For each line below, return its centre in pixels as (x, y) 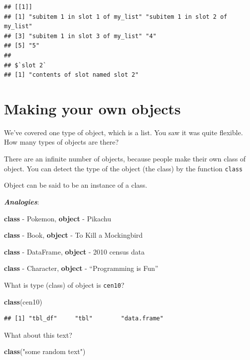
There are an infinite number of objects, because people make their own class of (125, 159)
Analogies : (22, 201)
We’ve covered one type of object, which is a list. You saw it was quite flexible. (124, 132)
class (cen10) (23, 301)
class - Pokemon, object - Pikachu (58, 218)
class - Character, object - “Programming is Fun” (81, 268)
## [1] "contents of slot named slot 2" (72, 75)
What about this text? (38, 334)
